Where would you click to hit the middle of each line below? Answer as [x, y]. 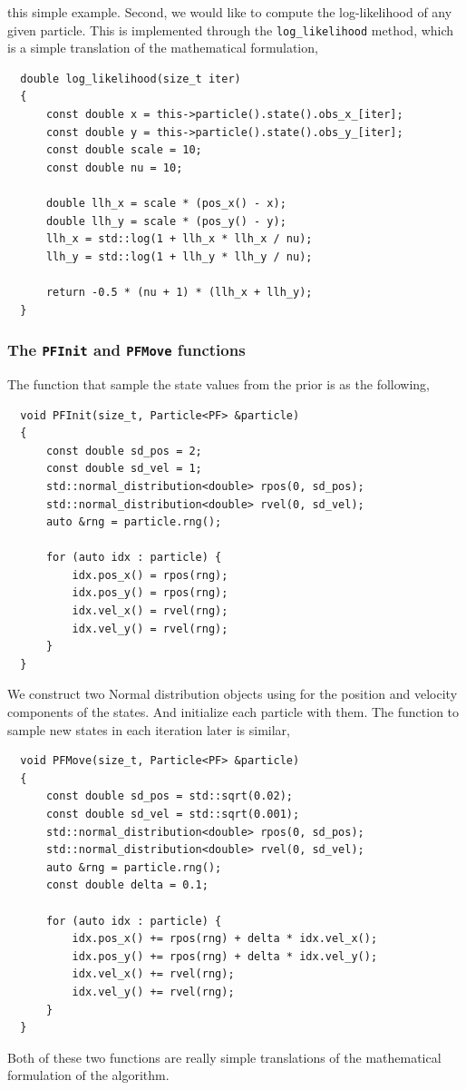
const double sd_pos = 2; [124, 451]
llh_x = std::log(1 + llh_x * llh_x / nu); [179, 239]
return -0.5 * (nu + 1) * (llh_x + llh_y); [179, 292]
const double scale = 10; [124, 150]
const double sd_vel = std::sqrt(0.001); [173, 814]
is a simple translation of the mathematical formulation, [163, 48]
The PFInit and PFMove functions [126, 350]
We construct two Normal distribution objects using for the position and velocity [233, 694]
